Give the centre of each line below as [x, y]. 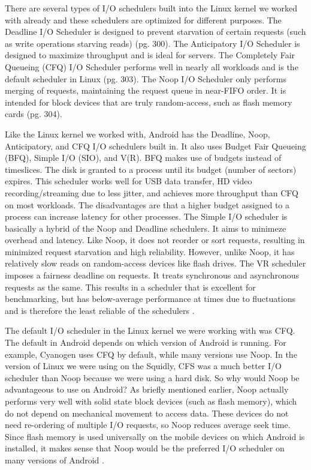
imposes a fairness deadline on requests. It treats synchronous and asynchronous [152, 275]
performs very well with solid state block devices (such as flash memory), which [151, 401]
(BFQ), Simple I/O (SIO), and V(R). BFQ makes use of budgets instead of [143, 158]
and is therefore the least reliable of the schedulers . [100, 310]
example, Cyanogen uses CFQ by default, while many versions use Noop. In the [151, 354]
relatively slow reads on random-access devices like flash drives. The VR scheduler [155, 263]
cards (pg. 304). [34, 114]
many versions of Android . [55, 459]
